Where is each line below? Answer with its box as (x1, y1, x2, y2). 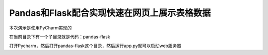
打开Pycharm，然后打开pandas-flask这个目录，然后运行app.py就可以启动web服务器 (9, 43, 182, 49)
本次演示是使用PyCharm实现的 (9, 25, 72, 31)
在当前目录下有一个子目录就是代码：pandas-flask (9, 34, 110, 40)
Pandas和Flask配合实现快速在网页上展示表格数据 (9, 7, 211, 18)
